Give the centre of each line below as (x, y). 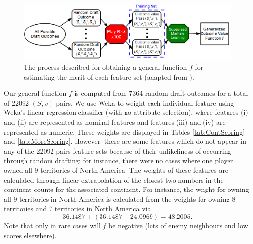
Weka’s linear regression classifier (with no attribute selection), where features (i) (126, 112)
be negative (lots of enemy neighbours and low (178, 225)
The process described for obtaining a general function (105, 67)
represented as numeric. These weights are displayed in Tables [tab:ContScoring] (125, 131)
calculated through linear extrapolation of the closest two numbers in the (114, 179)
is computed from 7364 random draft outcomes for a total (161, 93)
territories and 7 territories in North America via (77, 208)
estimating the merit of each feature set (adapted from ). (109, 76)
